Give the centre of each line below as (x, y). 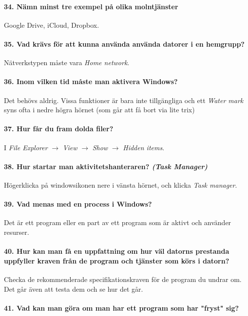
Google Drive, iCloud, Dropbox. (52, 25)
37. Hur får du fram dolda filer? (59, 129)
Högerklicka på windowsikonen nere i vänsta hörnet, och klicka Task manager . (121, 184)
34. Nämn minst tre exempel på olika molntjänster (91, 6)
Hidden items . (144, 147)
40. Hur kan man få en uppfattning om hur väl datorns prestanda (117, 251)
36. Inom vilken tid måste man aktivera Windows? (91, 81)
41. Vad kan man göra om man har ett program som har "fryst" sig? (122, 307)
